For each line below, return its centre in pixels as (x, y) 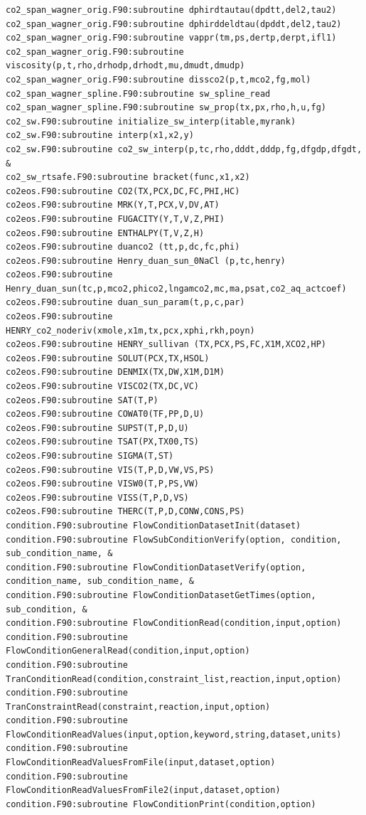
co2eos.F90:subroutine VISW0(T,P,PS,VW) (103, 484)
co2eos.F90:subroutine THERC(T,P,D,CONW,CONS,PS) (125, 512)
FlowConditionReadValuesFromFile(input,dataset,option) (141, 763)
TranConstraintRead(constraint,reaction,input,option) (138, 707)
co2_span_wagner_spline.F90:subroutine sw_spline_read (138, 94)
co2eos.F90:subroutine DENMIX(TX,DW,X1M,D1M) (115, 372)
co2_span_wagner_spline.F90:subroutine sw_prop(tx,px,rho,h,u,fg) (166, 108)
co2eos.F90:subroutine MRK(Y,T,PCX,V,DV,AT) (113, 205)
